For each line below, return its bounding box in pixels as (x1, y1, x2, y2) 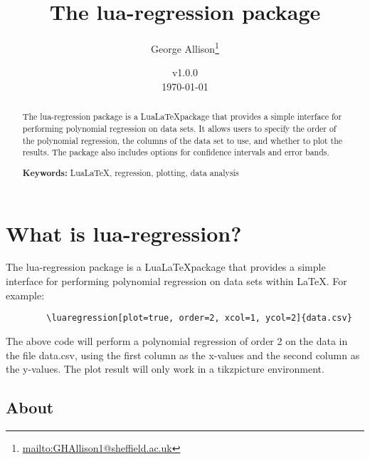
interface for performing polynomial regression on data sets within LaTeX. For (6, 274, 347, 289)
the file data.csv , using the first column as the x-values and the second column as (6, 347, 360, 362)
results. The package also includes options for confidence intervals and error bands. (22, 146, 329, 158)
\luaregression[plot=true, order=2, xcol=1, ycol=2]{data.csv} (46, 313, 352, 324)
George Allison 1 (151, 39, 219, 56)
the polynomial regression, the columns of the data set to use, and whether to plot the (22, 134, 343, 146)
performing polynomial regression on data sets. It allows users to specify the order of (22, 123, 337, 135)
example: (6, 287, 45, 302)
